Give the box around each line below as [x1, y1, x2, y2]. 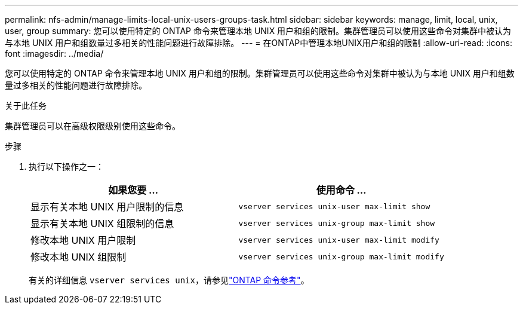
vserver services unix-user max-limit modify [238, 235, 439, 244]
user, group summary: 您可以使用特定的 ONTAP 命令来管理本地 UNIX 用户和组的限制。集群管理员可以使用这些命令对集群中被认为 [5, 26, 512, 36]
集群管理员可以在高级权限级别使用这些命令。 [5, 121, 180, 131]
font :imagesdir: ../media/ [5, 48, 104, 59]
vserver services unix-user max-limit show [238, 201, 430, 211]
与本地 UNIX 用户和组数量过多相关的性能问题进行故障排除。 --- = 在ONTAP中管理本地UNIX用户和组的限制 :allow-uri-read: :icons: [5, 38, 512, 48]
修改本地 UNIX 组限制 [30, 251, 127, 263]
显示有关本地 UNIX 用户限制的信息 [30, 201, 184, 213]
